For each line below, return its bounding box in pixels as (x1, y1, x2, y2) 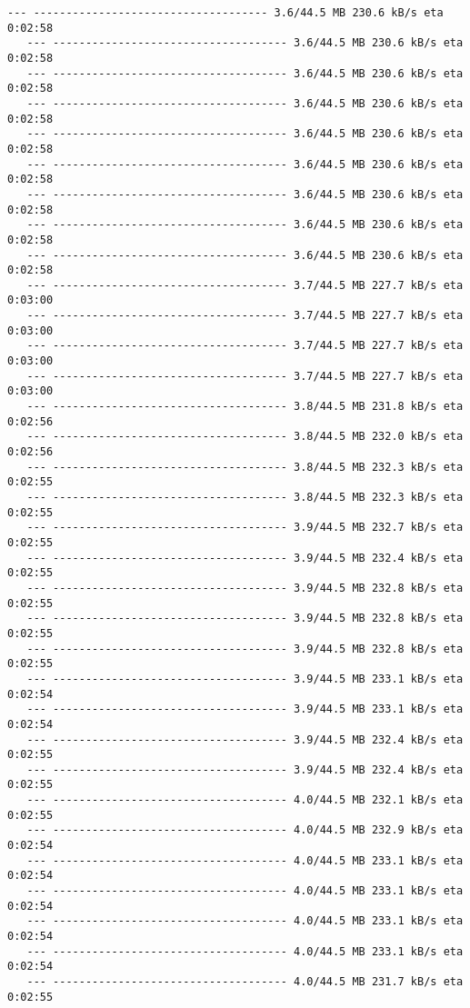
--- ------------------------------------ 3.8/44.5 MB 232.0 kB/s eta (26, 430, 464, 444)
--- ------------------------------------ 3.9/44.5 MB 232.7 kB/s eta (26, 521, 464, 534)
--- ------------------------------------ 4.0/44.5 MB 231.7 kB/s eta (26, 975, 464, 988)
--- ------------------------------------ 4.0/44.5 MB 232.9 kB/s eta (26, 823, 464, 837)
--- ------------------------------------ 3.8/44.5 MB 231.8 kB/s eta (26, 400, 464, 414)
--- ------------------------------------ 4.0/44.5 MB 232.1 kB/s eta (26, 793, 464, 807)
